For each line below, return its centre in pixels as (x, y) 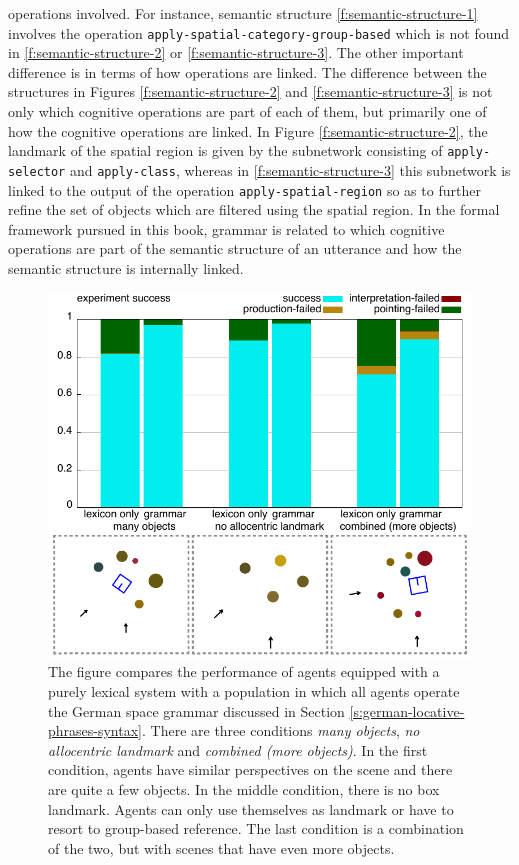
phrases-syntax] (95, 730)
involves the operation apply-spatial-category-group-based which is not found (259, 32)
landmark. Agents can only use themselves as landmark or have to (251, 808)
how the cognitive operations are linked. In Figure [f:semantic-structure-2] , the (248, 130)
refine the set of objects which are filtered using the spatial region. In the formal (254, 209)
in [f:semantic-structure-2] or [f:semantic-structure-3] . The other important (236, 52)
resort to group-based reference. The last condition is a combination (256, 828)
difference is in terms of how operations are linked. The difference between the (247, 71)
